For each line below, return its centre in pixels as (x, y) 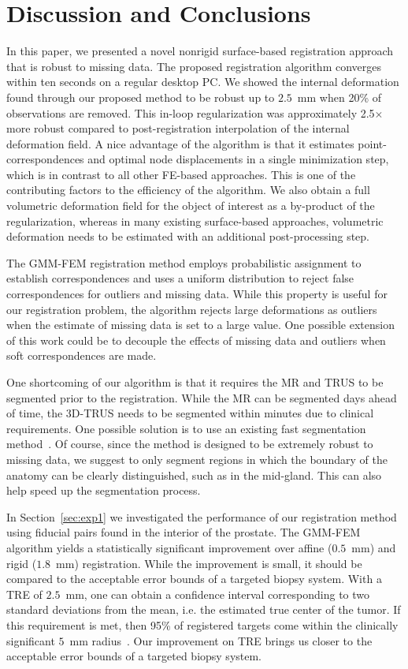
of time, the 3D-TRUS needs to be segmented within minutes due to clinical (190, 413)
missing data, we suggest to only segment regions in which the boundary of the (197, 459)
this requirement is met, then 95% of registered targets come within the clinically (202, 624)
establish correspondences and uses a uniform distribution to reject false (180, 278)
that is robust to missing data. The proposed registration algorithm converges (194, 66)
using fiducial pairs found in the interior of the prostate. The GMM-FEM (184, 532)
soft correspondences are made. (82, 355)
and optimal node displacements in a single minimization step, (238, 159)
